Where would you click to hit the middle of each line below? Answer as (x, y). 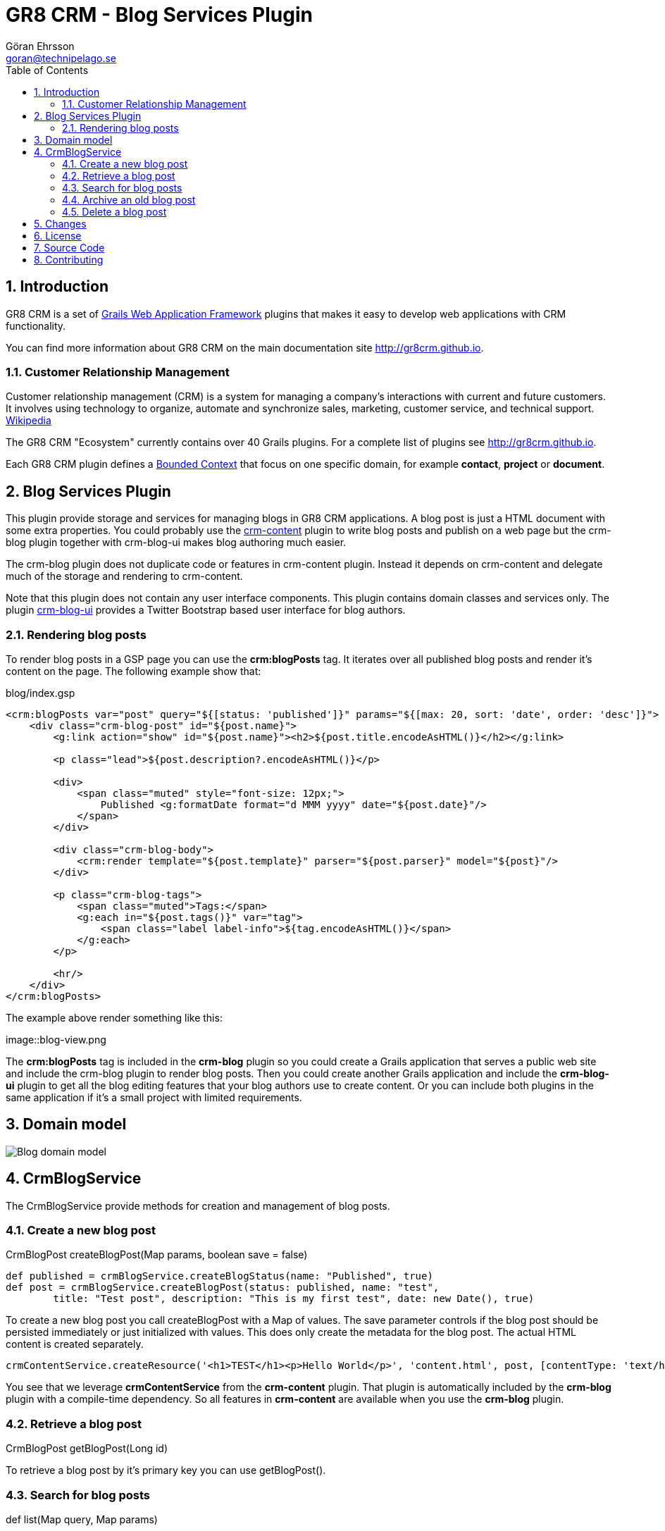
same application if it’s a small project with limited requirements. (154, 1097)
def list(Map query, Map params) (82, 1519)
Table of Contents (47, 70)
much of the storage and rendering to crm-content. (124, 576)
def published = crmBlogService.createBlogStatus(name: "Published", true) (219, 1276)
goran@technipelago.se (61, 58)
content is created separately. (75, 1344)
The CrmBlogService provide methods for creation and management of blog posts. (198, 1205)
